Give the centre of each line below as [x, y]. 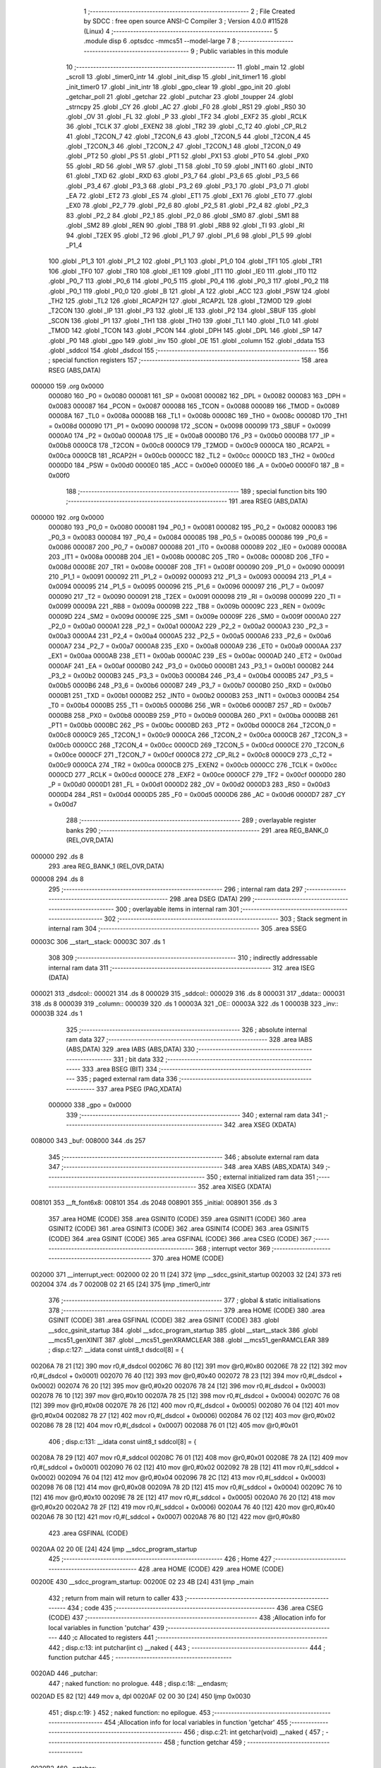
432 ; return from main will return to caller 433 [116, 1598]
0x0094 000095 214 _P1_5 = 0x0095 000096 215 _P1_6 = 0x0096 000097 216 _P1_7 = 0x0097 [186, 586]
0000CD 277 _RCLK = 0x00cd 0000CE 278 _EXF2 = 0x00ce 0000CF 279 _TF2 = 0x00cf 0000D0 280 [197, 774]
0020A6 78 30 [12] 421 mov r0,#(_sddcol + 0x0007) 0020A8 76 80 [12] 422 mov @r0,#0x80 [165, 1517]
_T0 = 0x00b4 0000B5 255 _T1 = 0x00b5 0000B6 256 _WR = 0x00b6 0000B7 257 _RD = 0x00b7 [190, 705]
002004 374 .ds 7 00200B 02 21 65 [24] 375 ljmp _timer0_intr [121, 1284]
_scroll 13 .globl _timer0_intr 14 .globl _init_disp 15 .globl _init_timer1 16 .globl [176, 77]
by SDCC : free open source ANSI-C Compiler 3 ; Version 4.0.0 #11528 [186, 21]
